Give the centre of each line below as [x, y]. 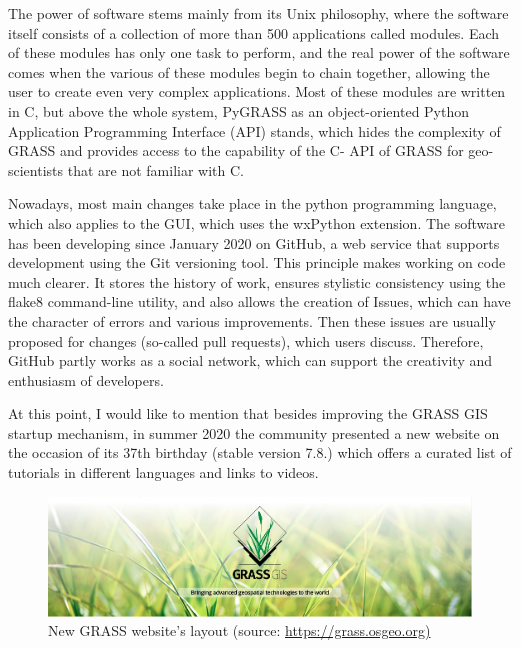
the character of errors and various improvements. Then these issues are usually [252, 320]
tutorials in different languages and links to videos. [163, 472]
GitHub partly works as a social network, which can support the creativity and [250, 360]
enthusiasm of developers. [86, 379]
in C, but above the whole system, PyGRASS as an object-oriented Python [239, 110]
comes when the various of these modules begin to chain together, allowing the [249, 71]
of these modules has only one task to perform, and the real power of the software [259, 52]
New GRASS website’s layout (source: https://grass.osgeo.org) [239, 630]
